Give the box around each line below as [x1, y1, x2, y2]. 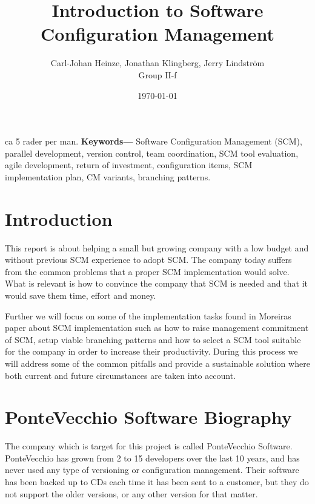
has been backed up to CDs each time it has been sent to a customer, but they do [5, 475, 309, 488]
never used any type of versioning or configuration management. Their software [5, 463, 299, 476]
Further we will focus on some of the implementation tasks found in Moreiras [5, 309, 291, 322]
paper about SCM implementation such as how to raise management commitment [5, 321, 309, 334]
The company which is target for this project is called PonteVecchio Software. [5, 440, 293, 452]
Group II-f [138, 68, 177, 81]
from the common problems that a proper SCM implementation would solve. [5, 265, 290, 278]
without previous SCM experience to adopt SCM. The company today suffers [5, 253, 292, 266]
